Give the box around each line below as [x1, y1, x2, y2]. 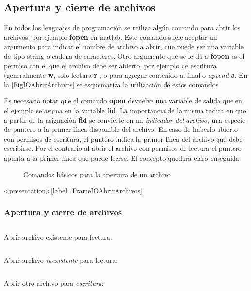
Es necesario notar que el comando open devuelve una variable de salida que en [4, 96, 242, 106]
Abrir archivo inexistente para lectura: [4, 255, 118, 265]
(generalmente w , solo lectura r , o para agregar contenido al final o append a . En [4, 70, 248, 80]
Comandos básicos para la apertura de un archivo [23, 169, 171, 179]
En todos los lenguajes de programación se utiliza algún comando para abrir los [4, 22, 241, 32]
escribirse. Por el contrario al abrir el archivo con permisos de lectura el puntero [4, 143, 242, 153]
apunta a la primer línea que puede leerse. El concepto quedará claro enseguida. [4, 152, 241, 162]
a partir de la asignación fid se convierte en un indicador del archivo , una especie [4, 114, 246, 125]
